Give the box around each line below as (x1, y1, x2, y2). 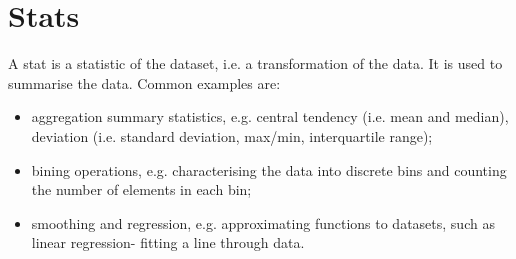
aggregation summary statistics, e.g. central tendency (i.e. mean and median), (31, 106, 509, 127)
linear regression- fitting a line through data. (31, 232, 305, 253)
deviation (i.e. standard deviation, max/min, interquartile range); (31, 125, 433, 146)
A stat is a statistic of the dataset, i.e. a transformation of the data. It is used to (8, 53, 503, 74)
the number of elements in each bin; (31, 179, 252, 200)
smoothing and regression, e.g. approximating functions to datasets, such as (31, 212, 495, 233)
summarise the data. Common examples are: (8, 72, 281, 93)
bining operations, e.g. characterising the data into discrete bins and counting (31, 159, 507, 180)
